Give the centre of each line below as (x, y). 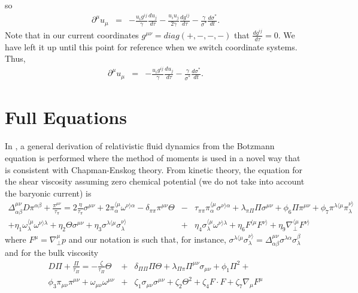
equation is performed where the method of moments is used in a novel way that (153, 157)
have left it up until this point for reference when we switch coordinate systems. (151, 46)
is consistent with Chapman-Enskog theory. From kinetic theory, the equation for (154, 169)
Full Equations (66, 117)
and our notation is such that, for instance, (147, 239)
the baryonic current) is (48, 193)
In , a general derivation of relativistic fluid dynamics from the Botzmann (140, 146)
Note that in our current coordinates (72, 34)
